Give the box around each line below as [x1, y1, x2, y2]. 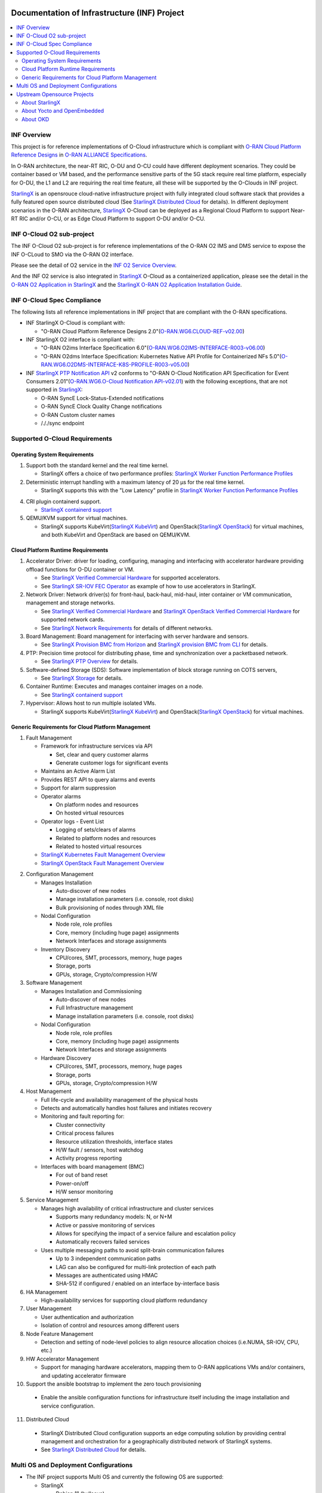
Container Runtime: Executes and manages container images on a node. [26, 683, 204, 690]
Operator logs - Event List [41, 818, 104, 825]
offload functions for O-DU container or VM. [26, 566, 135, 573]
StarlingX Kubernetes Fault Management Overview [41, 851, 166, 858]
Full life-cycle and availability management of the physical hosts [41, 1096, 198, 1103]
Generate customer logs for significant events [55, 759, 169, 767]
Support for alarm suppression [41, 784, 116, 791]
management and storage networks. [26, 599, 116, 606]
